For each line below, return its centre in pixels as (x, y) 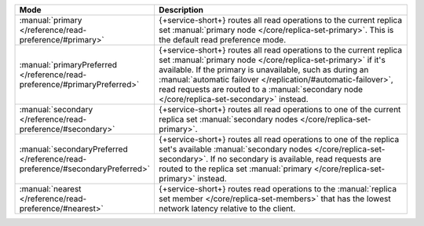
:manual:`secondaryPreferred (74, 149)
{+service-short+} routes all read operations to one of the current (280, 109)
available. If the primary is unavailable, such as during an (263, 69)
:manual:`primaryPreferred (68, 65)
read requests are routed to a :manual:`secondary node (261, 89)
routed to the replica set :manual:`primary (235, 169)
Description (181, 10)
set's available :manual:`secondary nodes (235, 149)
